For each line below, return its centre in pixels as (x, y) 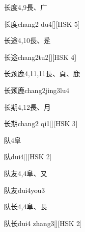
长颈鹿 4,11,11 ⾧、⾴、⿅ (42, 73)
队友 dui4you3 (25, 190)
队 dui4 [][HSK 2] (28, 157)
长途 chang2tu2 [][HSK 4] (40, 57)
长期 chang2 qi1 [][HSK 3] (41, 123)
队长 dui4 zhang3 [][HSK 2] (43, 223)
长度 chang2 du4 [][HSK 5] (42, 23)
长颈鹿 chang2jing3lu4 (37, 90)
